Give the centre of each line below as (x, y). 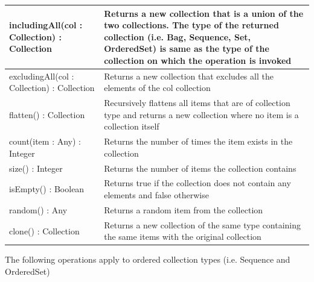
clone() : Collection (44, 230)
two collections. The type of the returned (191, 25)
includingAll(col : (46, 25)
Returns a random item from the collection (184, 209)
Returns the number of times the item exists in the (198, 141)
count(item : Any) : (45, 141)
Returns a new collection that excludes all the (189, 76)
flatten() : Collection (47, 114)
